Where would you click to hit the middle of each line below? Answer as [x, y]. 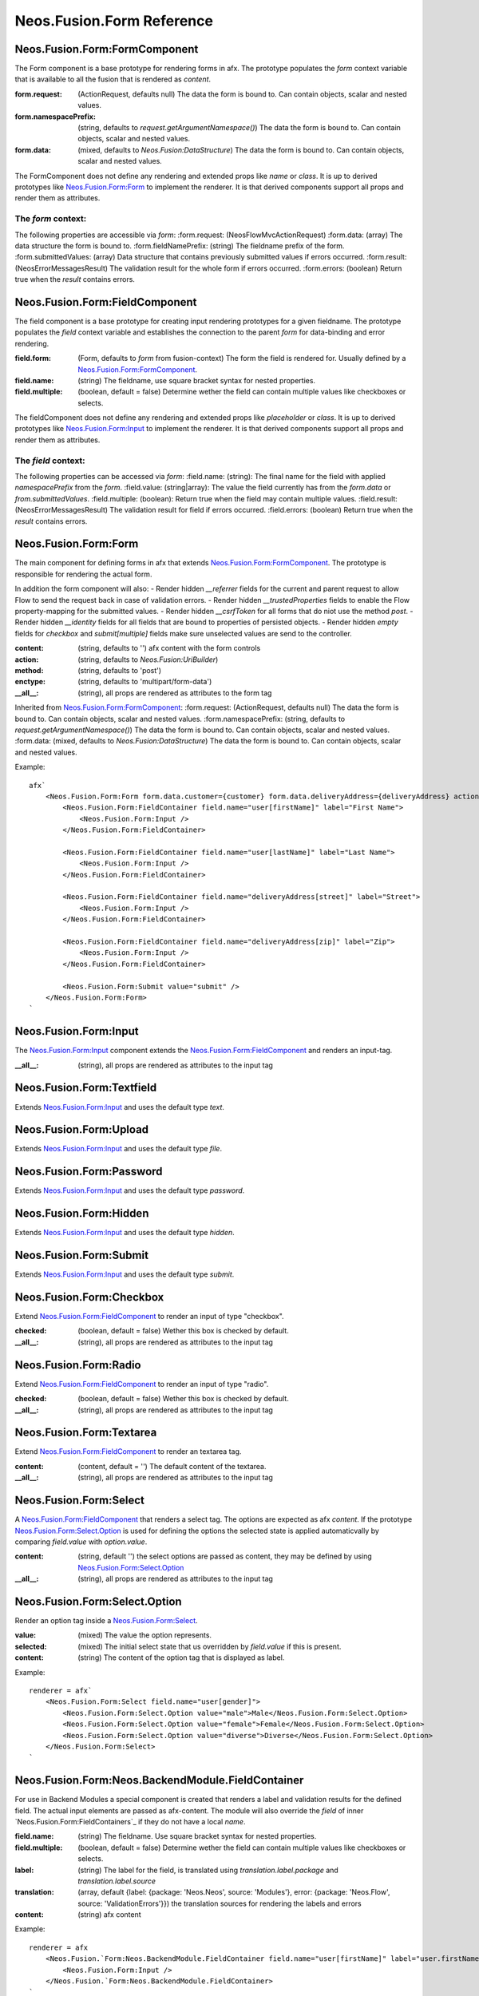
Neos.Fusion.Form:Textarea [86, 1433]
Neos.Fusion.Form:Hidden [82, 1214]
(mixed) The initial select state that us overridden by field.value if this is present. [210, 1646]
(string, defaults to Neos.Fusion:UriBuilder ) [148, 659]
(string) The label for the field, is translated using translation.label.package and [208, 1870]
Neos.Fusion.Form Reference [114, 21]
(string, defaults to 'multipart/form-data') [145, 682]
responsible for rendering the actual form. [83, 574]
